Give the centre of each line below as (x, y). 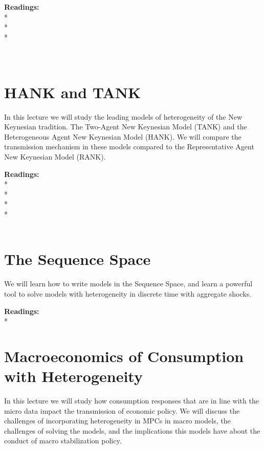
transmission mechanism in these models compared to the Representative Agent (129, 147)
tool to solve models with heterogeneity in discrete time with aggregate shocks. (128, 293)
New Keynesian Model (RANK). (55, 157)
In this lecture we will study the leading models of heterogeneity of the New (123, 116)
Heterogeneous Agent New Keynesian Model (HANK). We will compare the (123, 136)
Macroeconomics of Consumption (124, 356)
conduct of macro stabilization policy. (63, 441)
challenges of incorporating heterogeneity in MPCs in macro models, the (117, 421)
